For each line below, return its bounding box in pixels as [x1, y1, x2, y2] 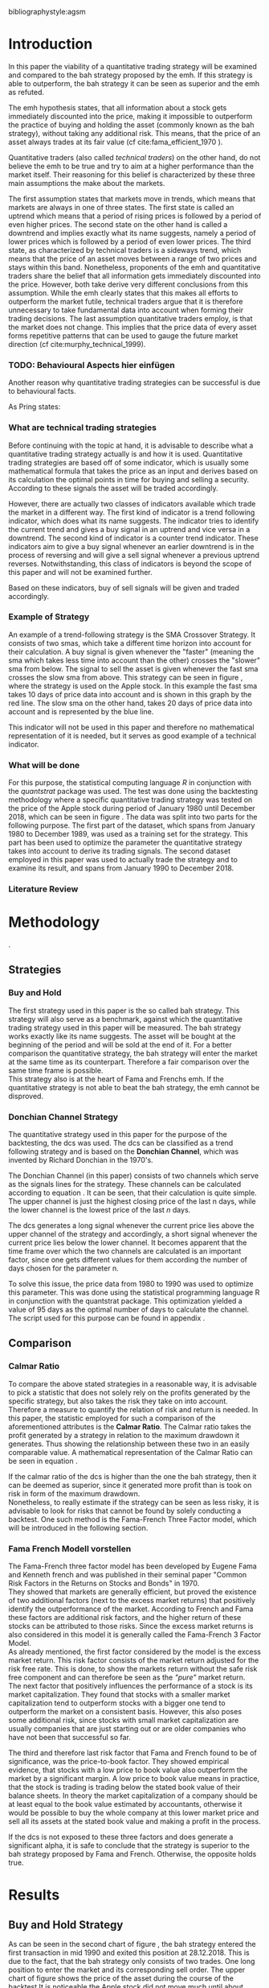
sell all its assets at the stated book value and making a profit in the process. [8, 1816, 261, 1826]
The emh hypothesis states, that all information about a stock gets [8, 102, 227, 112]
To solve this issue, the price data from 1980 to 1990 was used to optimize [8, 1279, 254, 1288]
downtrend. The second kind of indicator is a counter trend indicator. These [8, 533, 259, 543]
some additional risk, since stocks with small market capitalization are [8, 1715, 239, 1725]
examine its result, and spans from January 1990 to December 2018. [8, 863, 234, 873]
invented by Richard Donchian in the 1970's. [8, 1155, 154, 1164]
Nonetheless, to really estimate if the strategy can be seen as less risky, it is [8, 1497, 259, 1506]
